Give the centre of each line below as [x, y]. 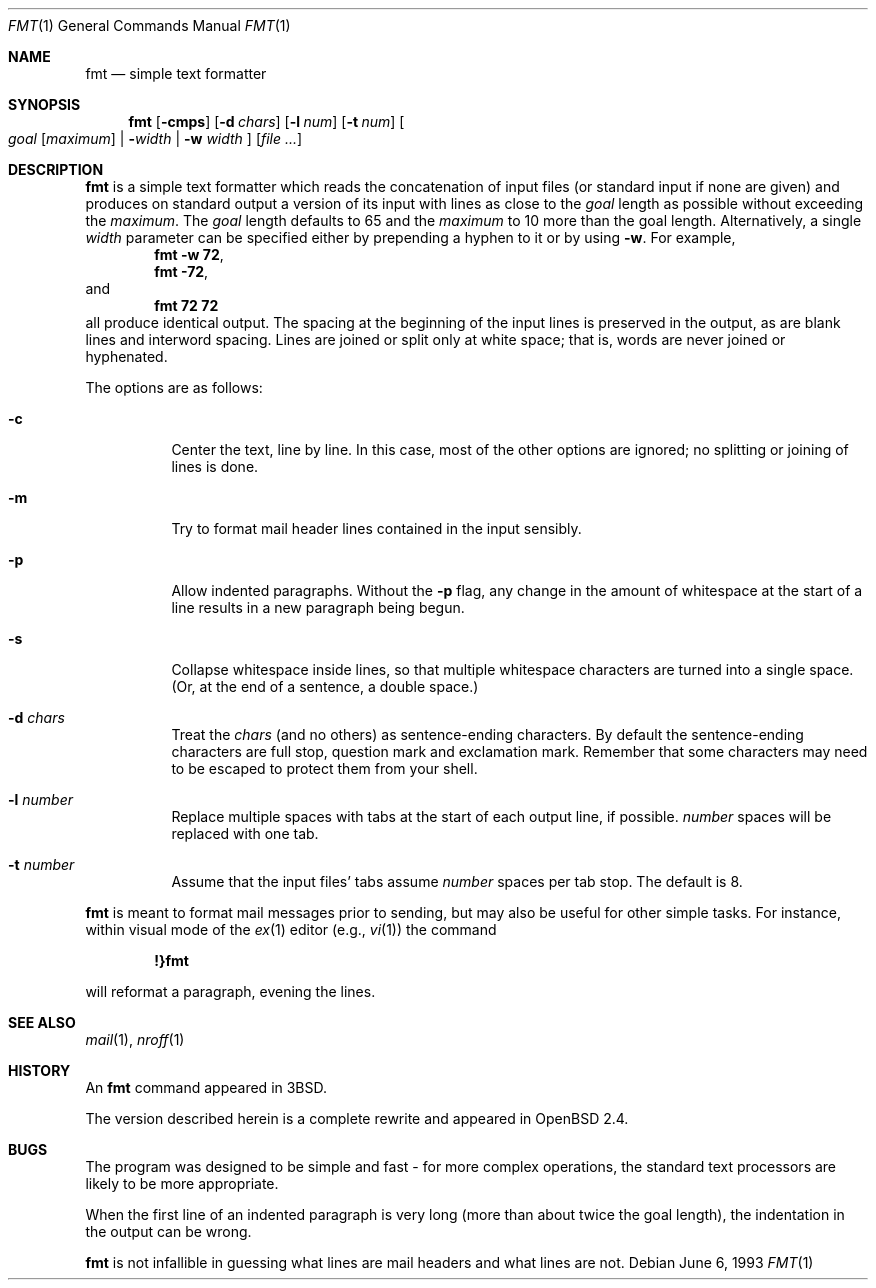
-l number [41, 799]
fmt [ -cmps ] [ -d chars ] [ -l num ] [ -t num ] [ [266, 121]
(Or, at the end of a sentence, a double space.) [325, 686]
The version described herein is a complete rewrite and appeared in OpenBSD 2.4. [357, 1118]
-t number [41, 864]
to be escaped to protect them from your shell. [324, 768]
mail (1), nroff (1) [135, 1039]
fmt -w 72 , [189, 254]
